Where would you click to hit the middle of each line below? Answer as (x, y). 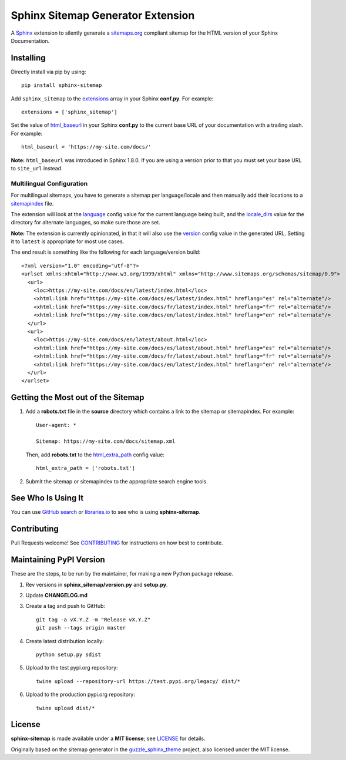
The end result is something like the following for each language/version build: (106, 252)
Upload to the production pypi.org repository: (80, 695)
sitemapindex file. (32, 203)
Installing (28, 58)
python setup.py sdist (69, 655)
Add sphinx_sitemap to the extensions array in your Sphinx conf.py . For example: (112, 98)
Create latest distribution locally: (65, 641)
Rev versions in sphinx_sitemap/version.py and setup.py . (97, 584)
